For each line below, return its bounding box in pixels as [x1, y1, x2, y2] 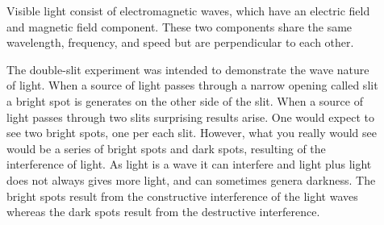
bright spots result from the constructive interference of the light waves [6, 187, 358, 204]
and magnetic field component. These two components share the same [6, 18, 353, 35]
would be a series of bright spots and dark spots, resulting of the [6, 140, 326, 156]
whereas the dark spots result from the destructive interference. [6, 203, 320, 220]
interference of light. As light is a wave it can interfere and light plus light [6, 156, 372, 173]
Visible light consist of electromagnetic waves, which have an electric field [6, 2, 370, 19]
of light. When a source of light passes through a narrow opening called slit [6, 77, 378, 94]
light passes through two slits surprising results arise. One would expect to [6, 108, 374, 125]
